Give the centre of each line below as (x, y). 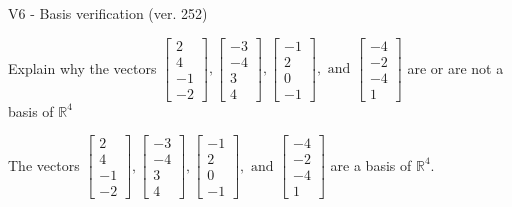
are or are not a (455, 67)
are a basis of (371, 164)
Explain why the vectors (82, 67)
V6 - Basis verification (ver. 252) (108, 13)
